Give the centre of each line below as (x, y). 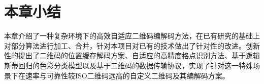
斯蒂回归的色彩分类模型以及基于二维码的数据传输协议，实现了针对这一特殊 (128, 65)
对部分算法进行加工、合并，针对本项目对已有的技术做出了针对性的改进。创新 (132, 45)
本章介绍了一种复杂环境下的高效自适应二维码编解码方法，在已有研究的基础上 (132, 36)
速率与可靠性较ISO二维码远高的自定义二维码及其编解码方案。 (127, 75)
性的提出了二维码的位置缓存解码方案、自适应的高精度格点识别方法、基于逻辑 (132, 55)
